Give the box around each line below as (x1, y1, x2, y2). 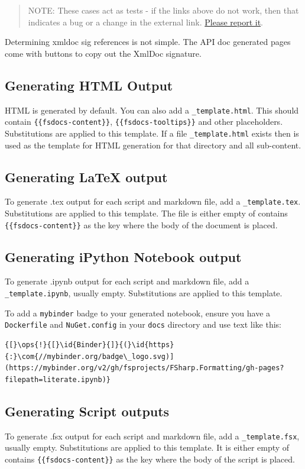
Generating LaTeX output (5, 167, 168, 186)
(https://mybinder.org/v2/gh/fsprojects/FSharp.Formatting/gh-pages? (5, 364, 284, 373)
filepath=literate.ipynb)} (5, 375, 111, 384)
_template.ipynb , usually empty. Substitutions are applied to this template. (5, 287, 283, 299)
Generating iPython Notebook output (5, 247, 242, 266)
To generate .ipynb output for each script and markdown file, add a (5, 275, 249, 287)
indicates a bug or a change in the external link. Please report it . (28, 15, 263, 28)
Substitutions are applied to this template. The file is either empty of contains (5, 207, 288, 219)
